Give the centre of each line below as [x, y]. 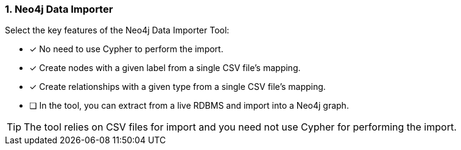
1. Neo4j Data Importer [59, 9]
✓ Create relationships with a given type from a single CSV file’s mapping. [178, 87]
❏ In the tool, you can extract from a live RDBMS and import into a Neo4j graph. [189, 106]
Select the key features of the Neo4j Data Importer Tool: [117, 30]
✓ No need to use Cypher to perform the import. [126, 49]
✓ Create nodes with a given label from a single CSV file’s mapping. [165, 68]
